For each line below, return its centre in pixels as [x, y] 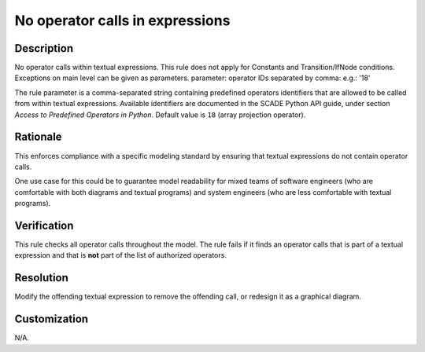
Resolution [41, 278]
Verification [44, 225]
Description [44, 48]
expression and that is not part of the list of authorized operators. [121, 255]
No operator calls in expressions [122, 20]
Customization [52, 319]
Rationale [38, 137]
